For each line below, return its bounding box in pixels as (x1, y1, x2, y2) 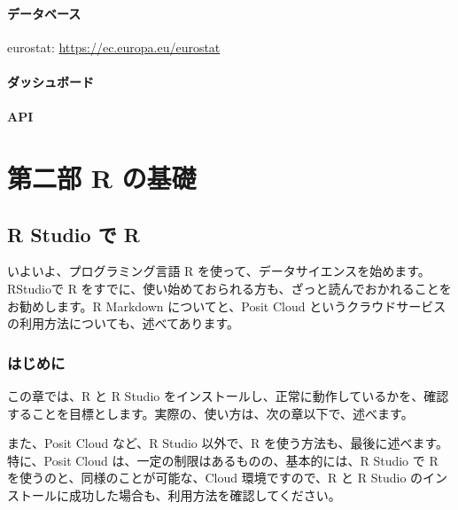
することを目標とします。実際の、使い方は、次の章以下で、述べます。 (7, 404, 414, 422)
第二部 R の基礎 (7, 159, 197, 195)
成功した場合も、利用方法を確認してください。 (68, 485, 341, 504)
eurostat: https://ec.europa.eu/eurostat (7, 37, 221, 56)
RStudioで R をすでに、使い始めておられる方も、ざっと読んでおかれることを (7, 279, 452, 297)
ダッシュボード (7, 72, 94, 90)
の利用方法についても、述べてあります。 (7, 314, 240, 333)
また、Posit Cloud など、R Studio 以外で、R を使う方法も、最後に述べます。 (7, 434, 449, 452)
